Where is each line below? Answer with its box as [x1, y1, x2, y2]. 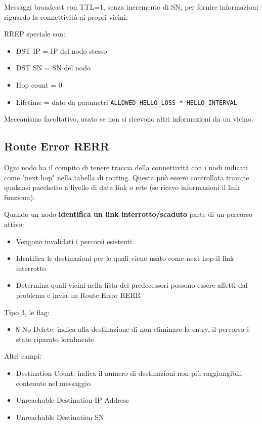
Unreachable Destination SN [16, 411, 104, 422]
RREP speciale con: [4, 28, 66, 39]
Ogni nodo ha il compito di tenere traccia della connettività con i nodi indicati [4, 162, 248, 173]
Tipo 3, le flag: [4, 306, 50, 317]
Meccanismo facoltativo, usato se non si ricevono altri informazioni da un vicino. [4, 113, 253, 124]
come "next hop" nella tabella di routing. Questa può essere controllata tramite [4, 172, 249, 182]
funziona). [4, 191, 35, 202]
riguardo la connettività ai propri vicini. [4, 11, 128, 22]
